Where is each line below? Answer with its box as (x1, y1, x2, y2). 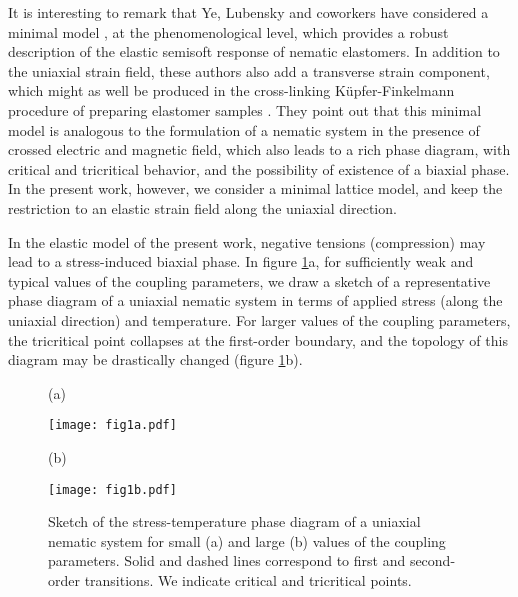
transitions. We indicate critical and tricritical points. (84, 569, 412, 590)
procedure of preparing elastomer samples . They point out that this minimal (8, 99, 482, 120)
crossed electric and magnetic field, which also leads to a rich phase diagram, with (8, 139, 511, 160)
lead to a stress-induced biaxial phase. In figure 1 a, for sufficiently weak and (8, 251, 474, 272)
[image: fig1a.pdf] (48, 418, 177, 433)
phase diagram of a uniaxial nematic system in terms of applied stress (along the (8, 290, 503, 311)
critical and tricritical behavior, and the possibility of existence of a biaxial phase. (8, 158, 510, 179)
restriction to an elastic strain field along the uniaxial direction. (8, 197, 397, 218)
